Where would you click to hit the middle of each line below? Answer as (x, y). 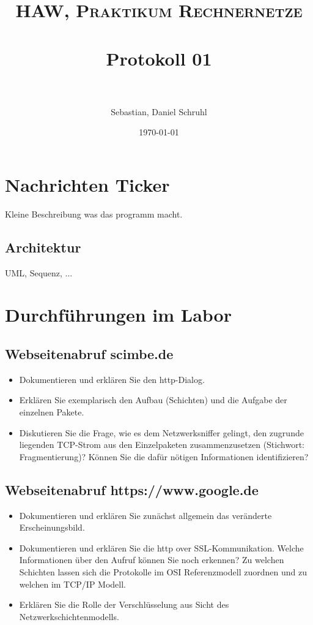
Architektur (43, 247)
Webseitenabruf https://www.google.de (132, 489)
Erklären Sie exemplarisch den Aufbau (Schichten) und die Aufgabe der (153, 400)
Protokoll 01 (159, 58)
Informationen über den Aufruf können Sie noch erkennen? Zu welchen (152, 560)
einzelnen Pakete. (52, 411)
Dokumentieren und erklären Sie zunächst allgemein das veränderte (145, 515)
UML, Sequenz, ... (39, 272)
